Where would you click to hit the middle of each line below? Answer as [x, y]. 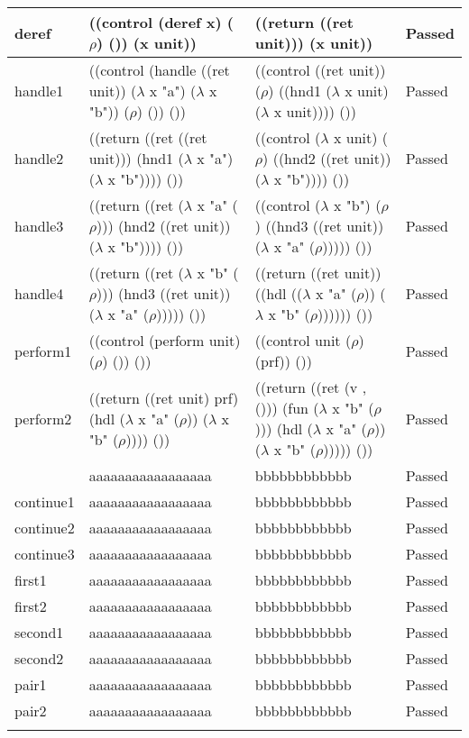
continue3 [45, 554]
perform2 [43, 418]
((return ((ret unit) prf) [164, 397]
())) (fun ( [287, 408]
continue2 [45, 528]
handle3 [39, 226]
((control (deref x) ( [161, 22]
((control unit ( [303, 340]
